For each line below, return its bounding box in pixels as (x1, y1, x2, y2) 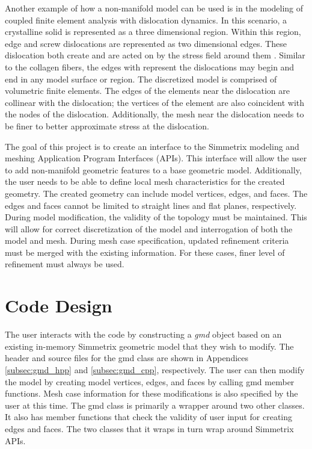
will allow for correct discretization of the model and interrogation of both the (5, 222, 293, 235)
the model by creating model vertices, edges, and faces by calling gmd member (5, 375, 295, 388)
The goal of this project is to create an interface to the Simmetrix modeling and (5, 140, 299, 152)
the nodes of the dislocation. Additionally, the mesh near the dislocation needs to (5, 108, 304, 120)
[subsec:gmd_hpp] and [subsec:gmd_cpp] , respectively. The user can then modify (5, 363, 305, 376)
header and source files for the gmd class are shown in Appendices (5, 351, 249, 364)
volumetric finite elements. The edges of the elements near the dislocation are (5, 84, 290, 97)
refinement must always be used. (5, 258, 124, 270)
